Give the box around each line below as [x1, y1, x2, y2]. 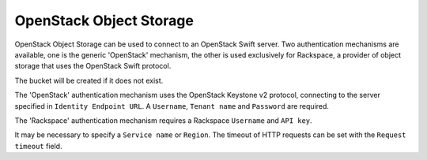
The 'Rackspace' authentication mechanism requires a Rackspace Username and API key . [14, 115, 312, 125]
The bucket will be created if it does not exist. [14, 76, 164, 85]
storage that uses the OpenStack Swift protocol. [14, 61, 172, 71]
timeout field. [14, 141, 62, 151]
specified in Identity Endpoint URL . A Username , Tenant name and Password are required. [14, 101, 330, 110]
